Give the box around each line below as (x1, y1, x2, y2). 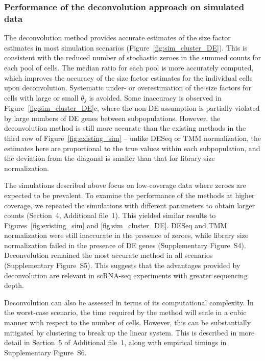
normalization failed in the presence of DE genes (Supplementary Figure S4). (4, 239, 246, 250)
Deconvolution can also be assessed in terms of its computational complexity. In (4, 297, 254, 307)
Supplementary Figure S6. (4, 347, 87, 357)
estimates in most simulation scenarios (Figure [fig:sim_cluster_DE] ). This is (4, 42, 248, 53)
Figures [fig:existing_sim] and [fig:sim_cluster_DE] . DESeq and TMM (4, 220, 227, 230)
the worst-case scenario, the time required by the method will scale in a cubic (4, 307, 247, 318)
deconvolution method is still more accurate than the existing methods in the (4, 123, 246, 133)
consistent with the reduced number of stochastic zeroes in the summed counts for (4, 52, 261, 63)
